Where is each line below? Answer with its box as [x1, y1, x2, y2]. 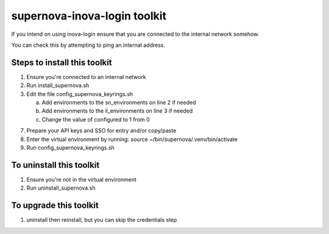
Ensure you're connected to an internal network [26, 73, 146, 80]
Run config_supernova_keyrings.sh [26, 143, 115, 151]
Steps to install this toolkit [11, 57, 112, 67]
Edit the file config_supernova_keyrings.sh [26, 90, 133, 97]
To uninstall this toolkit [11, 160, 100, 170]
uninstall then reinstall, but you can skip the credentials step [26, 216, 177, 224]
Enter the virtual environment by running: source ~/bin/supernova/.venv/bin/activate [26, 136, 238, 143]
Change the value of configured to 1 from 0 [41, 115, 150, 123]
